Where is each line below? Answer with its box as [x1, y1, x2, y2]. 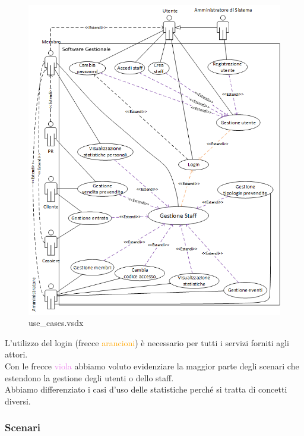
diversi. [5, 394, 31, 407]
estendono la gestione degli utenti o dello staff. [5, 371, 174, 384]
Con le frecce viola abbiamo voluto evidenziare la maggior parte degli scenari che [5, 360, 299, 372]
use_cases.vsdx [28, 316, 84, 329]
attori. [5, 348, 28, 360]
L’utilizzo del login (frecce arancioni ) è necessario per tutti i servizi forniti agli [5, 336, 290, 349]
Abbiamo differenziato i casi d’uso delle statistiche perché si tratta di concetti [5, 383, 287, 396]
